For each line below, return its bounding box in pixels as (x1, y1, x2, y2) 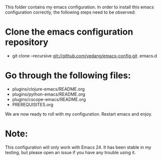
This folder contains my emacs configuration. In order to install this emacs (5, 4, 154, 10)
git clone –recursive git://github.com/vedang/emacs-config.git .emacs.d (12, 53, 157, 59)
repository (5, 37, 49, 48)
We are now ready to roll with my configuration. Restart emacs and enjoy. (5, 111, 153, 117)
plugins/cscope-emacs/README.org (12, 96, 86, 102)
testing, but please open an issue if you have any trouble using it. (5, 149, 136, 155)
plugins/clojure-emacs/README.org (12, 86, 85, 92)
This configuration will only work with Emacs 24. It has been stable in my (5, 144, 151, 150)
